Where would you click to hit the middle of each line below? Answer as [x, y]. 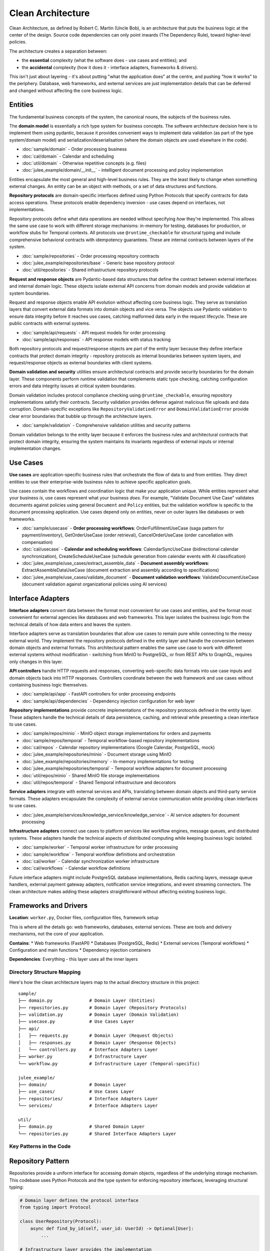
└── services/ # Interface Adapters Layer [88, 1106]
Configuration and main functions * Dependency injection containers [80, 950]
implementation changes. [35, 448]
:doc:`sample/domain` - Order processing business [74, 149]
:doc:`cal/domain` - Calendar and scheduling [68, 156]
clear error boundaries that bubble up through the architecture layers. [81, 416]
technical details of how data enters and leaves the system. [70, 624]
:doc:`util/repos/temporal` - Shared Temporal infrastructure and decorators [99, 783]
